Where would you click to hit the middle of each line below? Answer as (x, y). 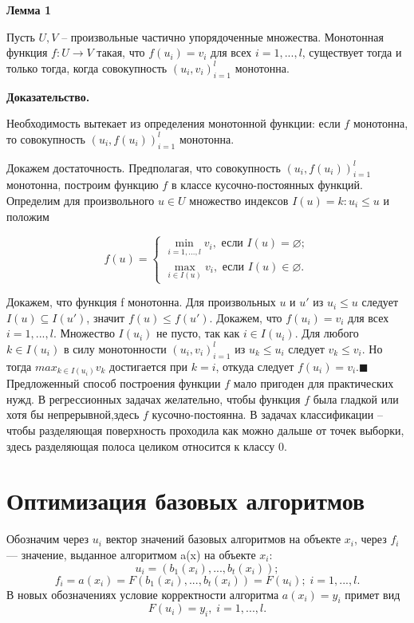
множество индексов (239, 200)
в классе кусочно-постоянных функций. (267, 185)
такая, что (121, 52)
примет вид (373, 594)
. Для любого (327, 333)
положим (28, 216)
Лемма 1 (29, 10)
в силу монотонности (115, 348)
